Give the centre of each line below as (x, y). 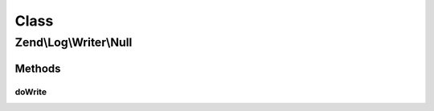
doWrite (31, 92)
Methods (38, 68)
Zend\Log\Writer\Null (74, 42)
